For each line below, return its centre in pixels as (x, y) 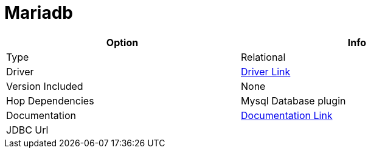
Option (122, 42)
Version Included (45, 86)
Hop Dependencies (50, 100)
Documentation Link (287, 115)
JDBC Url (27, 130)
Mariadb (39, 13)
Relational (263, 57)
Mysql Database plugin (293, 100)
